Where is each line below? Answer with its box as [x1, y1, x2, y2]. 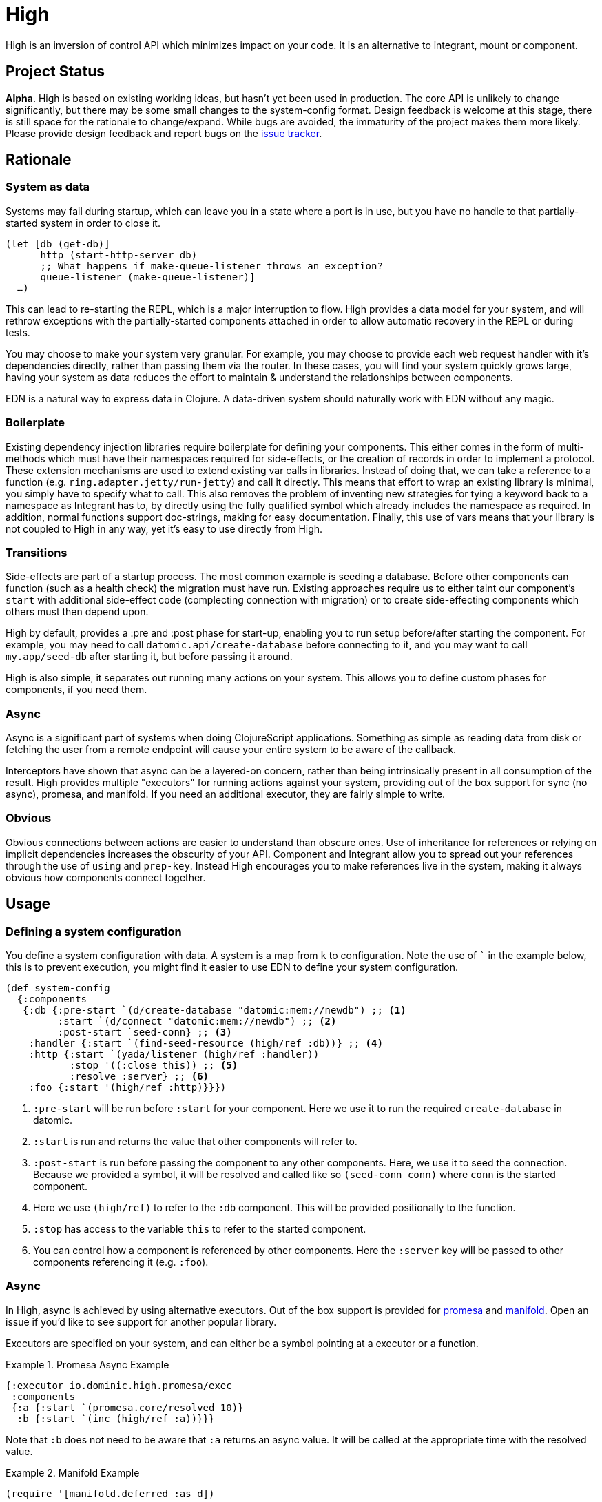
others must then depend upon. [6, 606, 149, 618]
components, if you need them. [6, 683, 147, 696]
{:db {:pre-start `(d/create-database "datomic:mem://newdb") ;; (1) [23, 1005, 406, 1016]
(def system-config [6, 983, 110, 994]
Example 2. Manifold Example [6, 1466, 140, 1479]
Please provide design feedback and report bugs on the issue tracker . [6, 127, 322, 139]
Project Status [6, 63, 105, 81]
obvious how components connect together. [6, 871, 206, 883]
